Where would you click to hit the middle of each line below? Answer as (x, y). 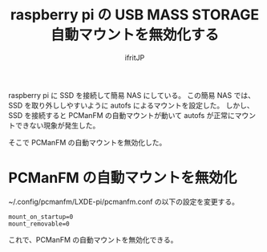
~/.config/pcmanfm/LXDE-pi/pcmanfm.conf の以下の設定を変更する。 (123, 201)
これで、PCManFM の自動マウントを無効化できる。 (93, 239)
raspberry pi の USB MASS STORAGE (135, 15)
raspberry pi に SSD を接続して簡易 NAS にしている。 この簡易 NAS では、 (131, 95)
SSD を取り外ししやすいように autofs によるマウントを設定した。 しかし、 (131, 105)
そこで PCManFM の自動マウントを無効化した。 (87, 142)
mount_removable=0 (39, 224)
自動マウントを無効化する (134, 35)
